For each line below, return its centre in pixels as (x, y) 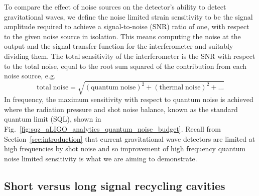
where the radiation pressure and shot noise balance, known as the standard (121, 109)
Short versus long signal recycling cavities (115, 185)
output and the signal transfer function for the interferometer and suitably (119, 46)
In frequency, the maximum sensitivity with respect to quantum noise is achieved (129, 99)
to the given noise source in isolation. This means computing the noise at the (122, 36)
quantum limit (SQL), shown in (53, 119)
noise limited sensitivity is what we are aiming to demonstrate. (101, 158)
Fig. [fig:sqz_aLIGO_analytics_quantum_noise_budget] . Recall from (112, 129)
